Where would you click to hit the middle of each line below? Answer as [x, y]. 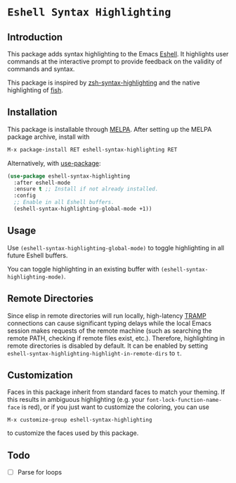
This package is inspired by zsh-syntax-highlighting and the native [104, 82]
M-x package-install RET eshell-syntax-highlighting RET [92, 149]
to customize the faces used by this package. [73, 433]
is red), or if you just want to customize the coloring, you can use [115, 407]
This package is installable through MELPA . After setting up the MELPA [110, 129]
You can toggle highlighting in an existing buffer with [83, 269]
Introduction [35, 37]
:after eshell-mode [42, 183]
